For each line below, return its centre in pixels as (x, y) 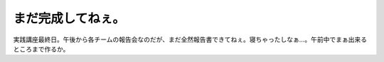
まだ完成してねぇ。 (69, 18)
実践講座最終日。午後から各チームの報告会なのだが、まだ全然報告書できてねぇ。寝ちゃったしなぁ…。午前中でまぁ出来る (190, 39)
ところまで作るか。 (41, 49)
